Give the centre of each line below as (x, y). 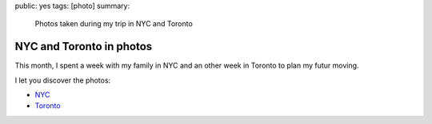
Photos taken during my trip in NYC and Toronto (114, 24)
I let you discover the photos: (63, 80)
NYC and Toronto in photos (84, 46)
